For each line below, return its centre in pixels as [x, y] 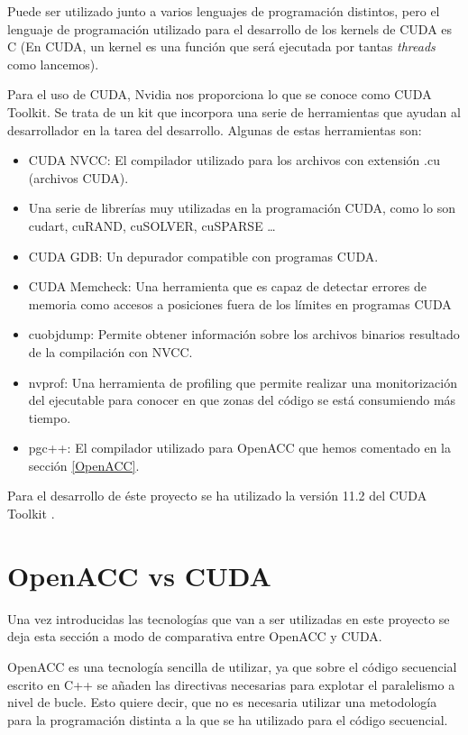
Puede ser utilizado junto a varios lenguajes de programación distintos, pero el [224, 11]
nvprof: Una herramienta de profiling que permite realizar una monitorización [243, 382]
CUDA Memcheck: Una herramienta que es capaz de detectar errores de [227, 286]
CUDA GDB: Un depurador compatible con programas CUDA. [203, 256]
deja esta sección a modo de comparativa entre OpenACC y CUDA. [195, 636]
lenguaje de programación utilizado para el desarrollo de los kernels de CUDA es [230, 28]
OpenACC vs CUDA [139, 575]
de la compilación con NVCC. [110, 351]
